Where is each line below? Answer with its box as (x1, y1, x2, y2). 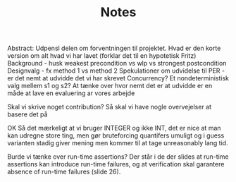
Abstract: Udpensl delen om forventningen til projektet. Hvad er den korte (7, 44, 221, 53)
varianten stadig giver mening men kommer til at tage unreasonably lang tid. (7, 139, 228, 147)
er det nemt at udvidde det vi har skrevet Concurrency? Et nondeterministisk (7, 74, 229, 83)
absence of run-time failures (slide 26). (7, 167, 121, 176)
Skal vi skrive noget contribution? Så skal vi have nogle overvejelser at (7, 103, 212, 111)
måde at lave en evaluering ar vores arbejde (7, 89, 135, 97)
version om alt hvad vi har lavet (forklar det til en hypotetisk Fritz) (7, 51, 197, 60)
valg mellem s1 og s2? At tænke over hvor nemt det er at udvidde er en (7, 82, 213, 90)
